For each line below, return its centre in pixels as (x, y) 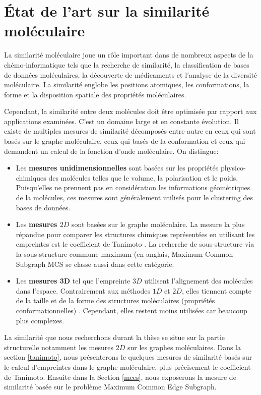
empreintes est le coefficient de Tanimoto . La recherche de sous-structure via (135, 244)
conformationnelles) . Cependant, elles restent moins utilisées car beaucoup (132, 310)
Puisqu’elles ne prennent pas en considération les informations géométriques (133, 187)
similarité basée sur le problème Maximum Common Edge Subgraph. (110, 387)
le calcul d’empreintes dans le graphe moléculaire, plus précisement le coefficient (127, 366)
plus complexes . (40, 320)
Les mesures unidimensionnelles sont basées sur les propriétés (117, 168)
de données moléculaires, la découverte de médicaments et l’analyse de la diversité (131, 74)
